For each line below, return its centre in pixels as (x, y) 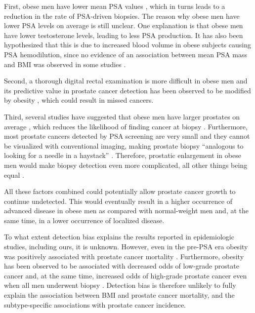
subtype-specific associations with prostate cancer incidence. (95, 304)
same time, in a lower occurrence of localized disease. (84, 220)
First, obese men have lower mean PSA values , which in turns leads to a (115, 6)
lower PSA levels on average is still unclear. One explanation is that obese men (124, 25)
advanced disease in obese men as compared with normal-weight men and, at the (126, 211)
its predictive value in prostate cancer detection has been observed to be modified (127, 90)
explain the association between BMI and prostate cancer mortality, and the (119, 295)
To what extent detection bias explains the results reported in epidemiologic (119, 237)
